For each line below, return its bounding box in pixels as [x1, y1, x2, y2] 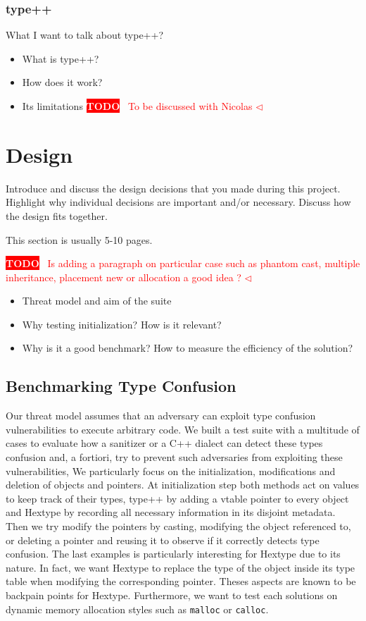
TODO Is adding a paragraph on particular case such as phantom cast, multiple [6, 256, 360, 271]
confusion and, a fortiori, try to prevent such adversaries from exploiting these [6, 450, 343, 465]
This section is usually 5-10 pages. [6, 232, 153, 247]
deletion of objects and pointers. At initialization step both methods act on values [6, 477, 360, 492]
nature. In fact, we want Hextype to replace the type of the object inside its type [6, 560, 355, 574]
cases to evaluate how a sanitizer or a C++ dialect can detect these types [6, 436, 323, 450]
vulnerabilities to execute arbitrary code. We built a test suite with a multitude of [6, 422, 360, 436]
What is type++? [22, 51, 99, 66]
